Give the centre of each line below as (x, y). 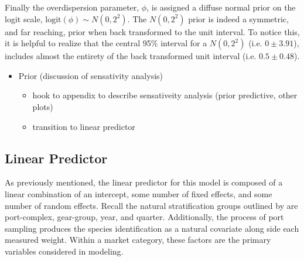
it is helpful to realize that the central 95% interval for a (106, 43)
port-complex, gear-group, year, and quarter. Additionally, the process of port (144, 217)
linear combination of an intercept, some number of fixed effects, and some (139, 193)
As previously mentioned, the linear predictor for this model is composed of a (144, 182)
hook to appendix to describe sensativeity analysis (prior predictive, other (165, 95)
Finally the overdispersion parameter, (72, 7)
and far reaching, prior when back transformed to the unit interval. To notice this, (152, 31)
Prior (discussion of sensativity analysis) (91, 75)
